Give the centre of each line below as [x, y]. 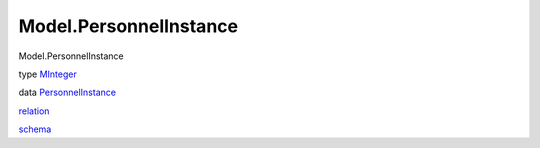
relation [34, 111]
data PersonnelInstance [67, 92]
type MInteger [47, 74]
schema [35, 129]
